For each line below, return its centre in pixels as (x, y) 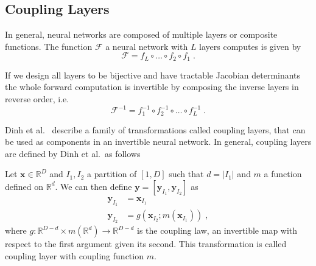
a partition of (112, 174)
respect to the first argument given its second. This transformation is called (146, 244)
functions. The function (49, 46)
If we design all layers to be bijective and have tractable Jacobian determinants (153, 75)
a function (283, 174)
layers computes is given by (250, 46)
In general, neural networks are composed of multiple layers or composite (141, 34)
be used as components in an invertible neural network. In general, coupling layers (158, 142)
